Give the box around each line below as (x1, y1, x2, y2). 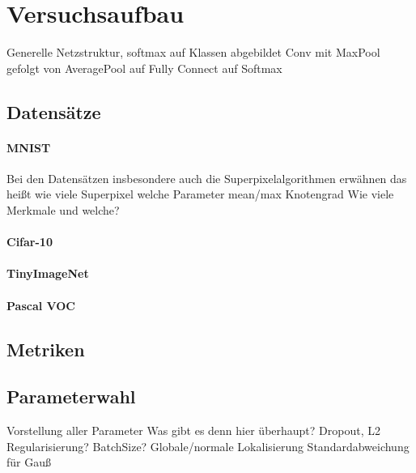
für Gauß (6, 454, 51, 471)
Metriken (6, 336, 85, 361)
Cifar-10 (6, 233, 53, 250)
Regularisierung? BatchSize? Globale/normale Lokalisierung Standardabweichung (6, 437, 410, 454)
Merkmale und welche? (6, 202, 120, 219)
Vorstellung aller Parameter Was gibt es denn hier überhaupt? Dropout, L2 (6, 422, 380, 439)
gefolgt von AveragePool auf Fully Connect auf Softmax (6, 59, 282, 76)
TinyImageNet (6, 265, 89, 282)
